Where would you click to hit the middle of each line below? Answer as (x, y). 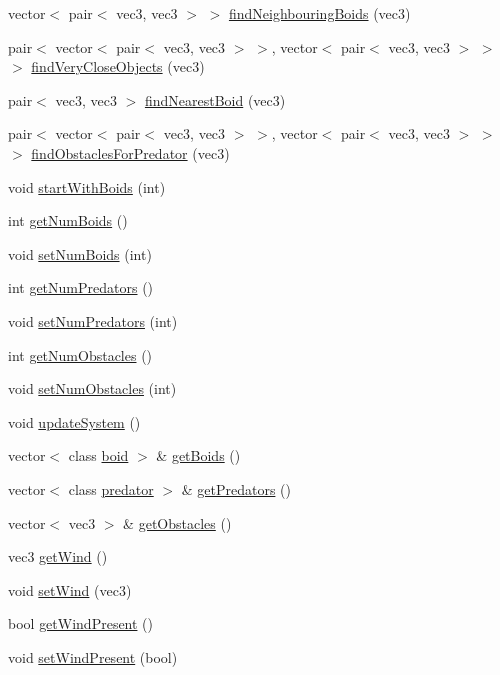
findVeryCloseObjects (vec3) (118, 66)
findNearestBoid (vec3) (215, 99)
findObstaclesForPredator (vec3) (130, 152)
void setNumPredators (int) (93, 320)
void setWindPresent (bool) (93, 656)
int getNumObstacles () (80, 354)
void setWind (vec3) (70, 589)
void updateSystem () (74, 421)
